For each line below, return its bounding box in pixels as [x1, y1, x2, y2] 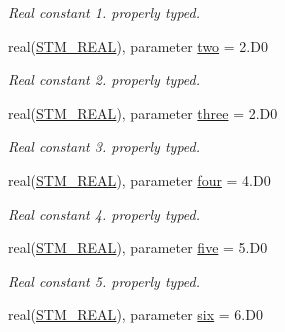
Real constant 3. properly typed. [8, 136, 200, 157]
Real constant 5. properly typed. [8, 270, 200, 291]
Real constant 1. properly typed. [8, 2, 200, 22]
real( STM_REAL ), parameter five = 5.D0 [8, 237, 268, 258]
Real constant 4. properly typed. [8, 203, 200, 224]
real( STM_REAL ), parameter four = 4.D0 [8, 169, 271, 190]
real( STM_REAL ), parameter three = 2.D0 [8, 102, 278, 123]
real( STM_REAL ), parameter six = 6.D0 [8, 304, 263, 325]
